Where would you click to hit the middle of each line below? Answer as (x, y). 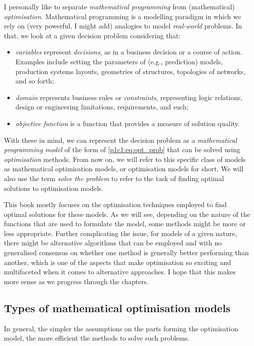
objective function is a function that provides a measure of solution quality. (127, 123)
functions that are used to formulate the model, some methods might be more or (125, 224)
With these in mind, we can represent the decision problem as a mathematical (120, 140)
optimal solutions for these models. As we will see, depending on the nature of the (127, 214)
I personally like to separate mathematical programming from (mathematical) (119, 6)
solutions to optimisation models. (54, 188)
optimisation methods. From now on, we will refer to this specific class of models (125, 159)
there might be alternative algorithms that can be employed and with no (113, 243)
